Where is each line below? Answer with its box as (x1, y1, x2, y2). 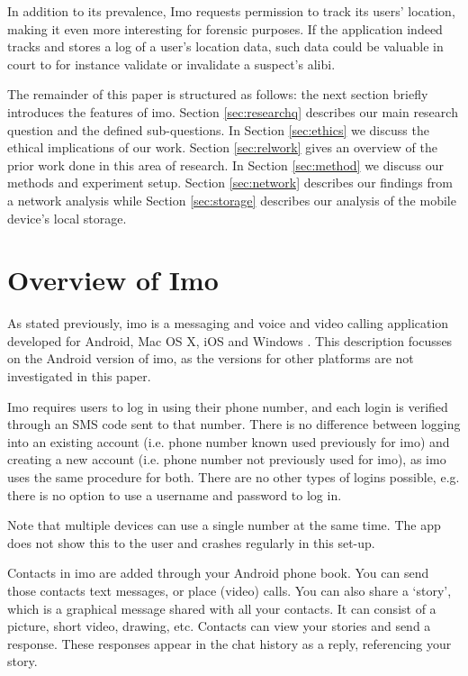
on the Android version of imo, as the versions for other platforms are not (7, 349, 414, 368)
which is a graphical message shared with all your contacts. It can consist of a (7, 598, 436, 617)
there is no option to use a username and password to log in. (7, 485, 342, 504)
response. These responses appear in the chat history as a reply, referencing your (7, 634, 452, 653)
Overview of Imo (7, 261, 219, 298)
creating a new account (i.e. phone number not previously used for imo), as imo (7, 450, 446, 469)
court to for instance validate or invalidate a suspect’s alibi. (7, 54, 336, 73)
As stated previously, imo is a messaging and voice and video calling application (7, 314, 449, 333)
